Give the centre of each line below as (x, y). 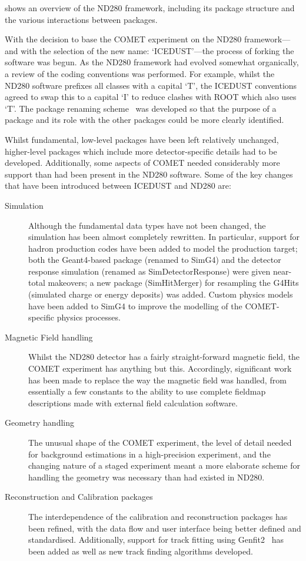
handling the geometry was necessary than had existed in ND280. (147, 477)
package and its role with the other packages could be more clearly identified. (144, 120)
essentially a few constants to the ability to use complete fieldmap (147, 391)
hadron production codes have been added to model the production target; (163, 248)
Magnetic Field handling (49, 337)
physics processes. (89, 317)
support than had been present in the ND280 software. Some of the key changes (149, 174)
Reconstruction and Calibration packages (79, 497)
